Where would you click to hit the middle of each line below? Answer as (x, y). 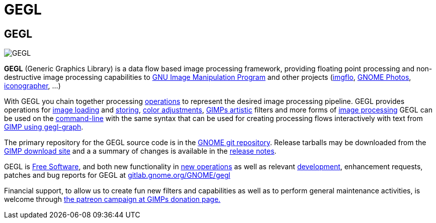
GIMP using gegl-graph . (44, 127)
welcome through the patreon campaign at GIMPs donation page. (112, 199)
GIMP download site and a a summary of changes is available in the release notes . (140, 151)
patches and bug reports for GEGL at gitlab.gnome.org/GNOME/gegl (117, 175)
